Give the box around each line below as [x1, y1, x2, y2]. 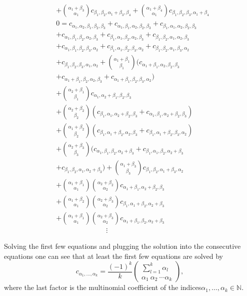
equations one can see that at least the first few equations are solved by [4, 250, 223, 261]
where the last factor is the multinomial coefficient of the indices [4, 282, 201, 292]
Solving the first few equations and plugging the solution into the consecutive [4, 241, 241, 251]
